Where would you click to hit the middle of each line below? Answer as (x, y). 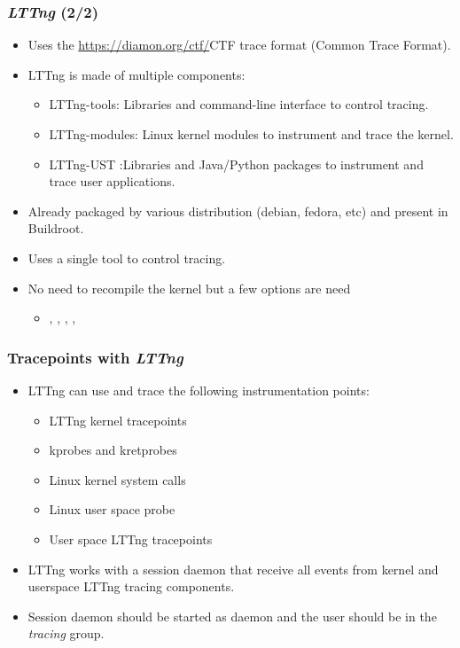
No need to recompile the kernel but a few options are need (189, 288)
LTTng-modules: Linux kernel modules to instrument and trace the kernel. (251, 134)
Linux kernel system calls (117, 479)
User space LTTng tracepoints (131, 539)
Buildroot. (56, 228)
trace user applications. (112, 181)
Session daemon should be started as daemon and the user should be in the (232, 616)
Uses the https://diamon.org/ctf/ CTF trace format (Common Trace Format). (239, 45)
